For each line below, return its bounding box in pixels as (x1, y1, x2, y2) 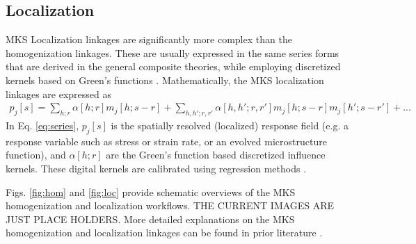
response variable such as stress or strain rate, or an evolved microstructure (6, 133, 327, 148)
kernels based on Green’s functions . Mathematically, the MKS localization (6, 72, 324, 87)
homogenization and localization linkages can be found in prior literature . (6, 225, 323, 240)
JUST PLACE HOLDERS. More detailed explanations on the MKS (6, 211, 295, 226)
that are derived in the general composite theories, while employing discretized (6, 59, 341, 74)
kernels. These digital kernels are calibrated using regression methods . (6, 161, 307, 175)
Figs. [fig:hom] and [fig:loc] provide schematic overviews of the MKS (6, 184, 296, 199)
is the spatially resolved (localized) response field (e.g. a (111, 118, 349, 132)
